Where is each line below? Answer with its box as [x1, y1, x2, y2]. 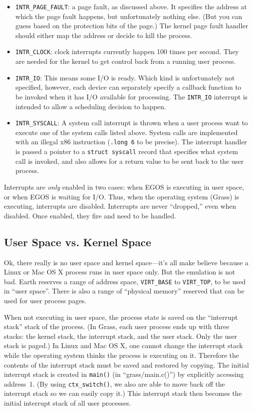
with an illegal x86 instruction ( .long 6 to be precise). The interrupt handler [15, 137, 247, 147]
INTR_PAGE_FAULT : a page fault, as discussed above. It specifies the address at [15, 1, 247, 11]
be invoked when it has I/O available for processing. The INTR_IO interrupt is [15, 91, 248, 101]
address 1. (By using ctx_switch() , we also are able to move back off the [4, 378, 225, 389]
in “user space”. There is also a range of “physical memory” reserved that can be [4, 286, 244, 296]
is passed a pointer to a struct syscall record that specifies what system [15, 146, 238, 157]
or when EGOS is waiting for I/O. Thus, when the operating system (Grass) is [4, 191, 239, 201]
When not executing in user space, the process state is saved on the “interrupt [4, 312, 238, 322]
